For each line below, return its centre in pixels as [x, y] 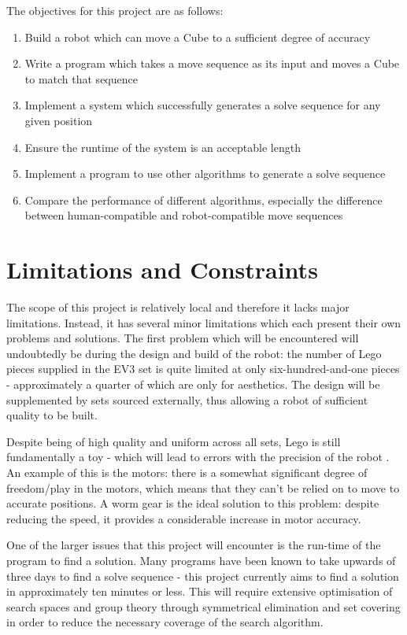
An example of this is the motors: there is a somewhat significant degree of [187, 472]
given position [59, 120]
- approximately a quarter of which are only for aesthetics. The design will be [193, 384]
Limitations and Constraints [162, 270]
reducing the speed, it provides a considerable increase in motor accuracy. [184, 518]
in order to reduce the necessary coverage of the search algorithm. [165, 622]
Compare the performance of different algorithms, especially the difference [203, 199]
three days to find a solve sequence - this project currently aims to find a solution [203, 576]
